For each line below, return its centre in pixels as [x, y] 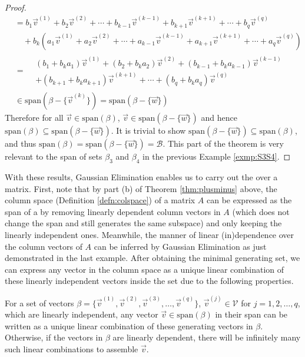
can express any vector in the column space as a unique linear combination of [145, 269]
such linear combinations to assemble [72, 348]
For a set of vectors [39, 303]
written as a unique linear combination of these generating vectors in [129, 325]
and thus [21, 143]
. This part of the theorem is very [223, 143]
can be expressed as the [249, 200]
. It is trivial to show [148, 130]
